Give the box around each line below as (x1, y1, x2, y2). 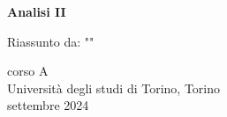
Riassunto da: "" (7, 32, 95, 50)
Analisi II (7, 3, 66, 20)
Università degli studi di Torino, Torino (7, 78, 221, 97)
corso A (7, 62, 49, 80)
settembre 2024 (7, 96, 89, 114)
